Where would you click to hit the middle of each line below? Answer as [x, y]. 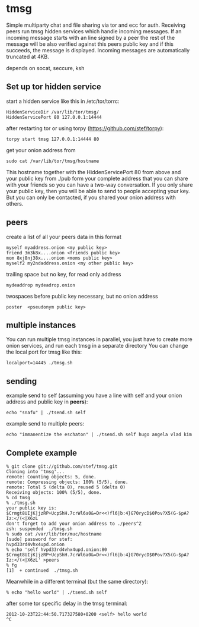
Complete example [42, 453]
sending [22, 381]
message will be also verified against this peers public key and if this [90, 44]
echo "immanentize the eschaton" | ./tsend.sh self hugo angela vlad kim [99, 435]
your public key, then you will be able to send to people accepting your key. [98, 191]
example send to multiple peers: [45, 424]
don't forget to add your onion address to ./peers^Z [74, 524]
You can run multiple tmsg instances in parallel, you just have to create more [99, 339]
